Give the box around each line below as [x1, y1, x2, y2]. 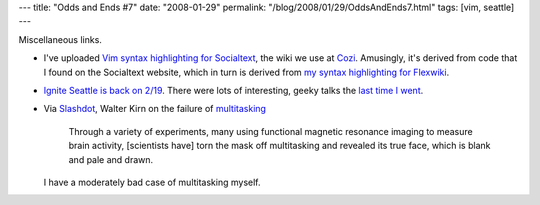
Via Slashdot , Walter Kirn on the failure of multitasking [43, 103, 267, 115]
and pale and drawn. [68, 153, 154, 165]
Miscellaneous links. [18, 33, 102, 45]
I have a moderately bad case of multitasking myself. [43, 176, 261, 188]
